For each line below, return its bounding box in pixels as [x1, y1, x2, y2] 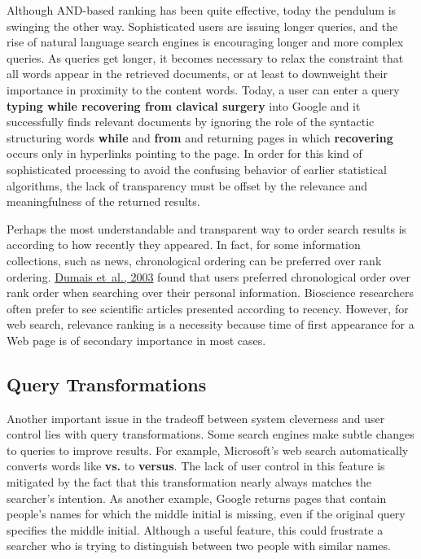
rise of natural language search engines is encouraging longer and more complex [7, 33, 404, 50]
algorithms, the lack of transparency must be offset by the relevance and [7, 177, 367, 194]
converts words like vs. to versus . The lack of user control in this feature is [7, 457, 385, 474]
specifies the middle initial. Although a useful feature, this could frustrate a [7, 521, 384, 538]
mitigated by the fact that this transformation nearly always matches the [7, 474, 372, 491]
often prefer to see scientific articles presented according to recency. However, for [7, 299, 409, 317]
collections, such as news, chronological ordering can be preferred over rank [7, 251, 382, 269]
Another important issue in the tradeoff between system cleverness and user [7, 409, 385, 426]
